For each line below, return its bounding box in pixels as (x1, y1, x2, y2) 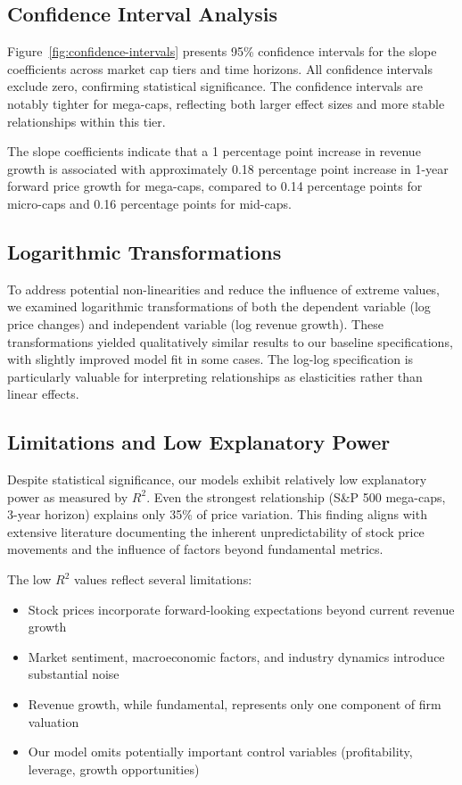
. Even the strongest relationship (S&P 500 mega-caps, (146, 487, 446, 506)
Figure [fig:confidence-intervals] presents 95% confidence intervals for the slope (7, 42, 437, 61)
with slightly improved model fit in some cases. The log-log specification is (7, 350, 414, 368)
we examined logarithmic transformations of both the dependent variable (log (7, 297, 431, 316)
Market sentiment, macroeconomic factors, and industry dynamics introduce (28, 647, 445, 665)
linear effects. (7, 384, 79, 403)
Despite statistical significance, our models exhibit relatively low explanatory (7, 470, 427, 489)
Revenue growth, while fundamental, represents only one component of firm (28, 695, 441, 714)
